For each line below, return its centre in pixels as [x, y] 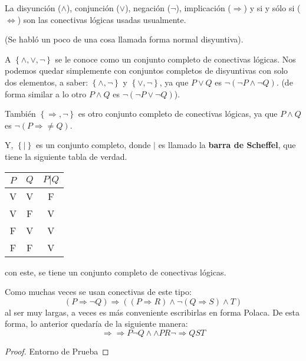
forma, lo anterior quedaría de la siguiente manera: [96, 324]
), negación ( [148, 8]
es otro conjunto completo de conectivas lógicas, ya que [178, 114]
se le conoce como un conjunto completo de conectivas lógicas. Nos [175, 59]
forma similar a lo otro [46, 93]
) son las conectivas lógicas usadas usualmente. [102, 19]
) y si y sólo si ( [272, 8]
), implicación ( [203, 8]
